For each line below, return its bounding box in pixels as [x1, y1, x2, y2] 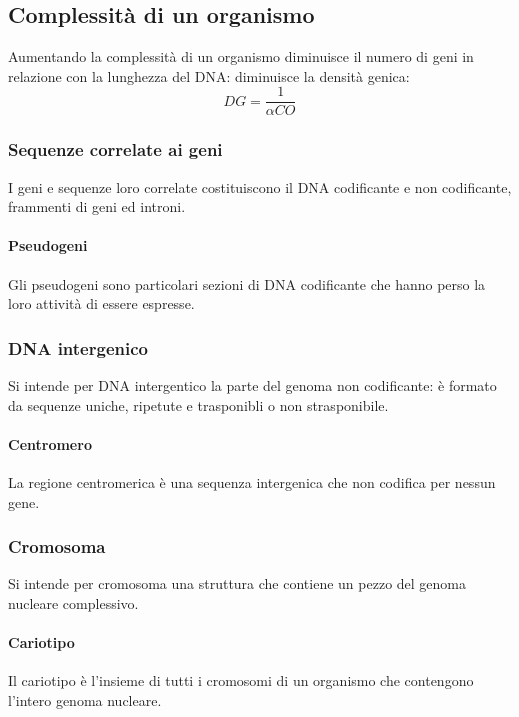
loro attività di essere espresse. [8, 293, 195, 314]
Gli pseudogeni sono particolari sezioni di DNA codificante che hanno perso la [8, 273, 486, 294]
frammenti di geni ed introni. [8, 196, 186, 217]
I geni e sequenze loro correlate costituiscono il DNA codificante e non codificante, [8, 176, 512, 197]
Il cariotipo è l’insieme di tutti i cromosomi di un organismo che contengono [8, 670, 474, 691]
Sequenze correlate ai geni [8, 137, 223, 162]
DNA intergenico [8, 335, 148, 360]
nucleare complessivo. [8, 593, 139, 614]
